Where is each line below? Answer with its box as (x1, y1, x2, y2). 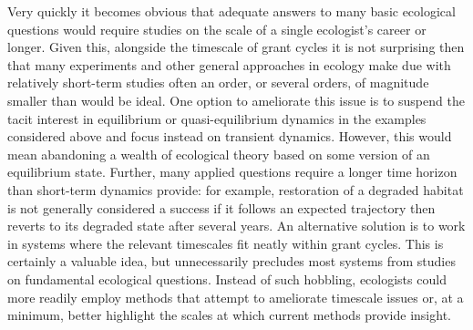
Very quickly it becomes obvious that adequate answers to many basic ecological (7, 2, 456, 20)
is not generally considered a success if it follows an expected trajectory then (7, 198, 436, 217)
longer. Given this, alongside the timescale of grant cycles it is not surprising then (7, 37, 465, 57)
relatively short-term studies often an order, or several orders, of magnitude (7, 73, 429, 92)
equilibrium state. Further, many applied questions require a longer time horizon (7, 162, 458, 181)
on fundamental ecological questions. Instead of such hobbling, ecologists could (7, 269, 447, 288)
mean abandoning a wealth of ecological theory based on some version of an (7, 144, 430, 163)
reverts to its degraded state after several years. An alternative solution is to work (7, 216, 466, 235)
